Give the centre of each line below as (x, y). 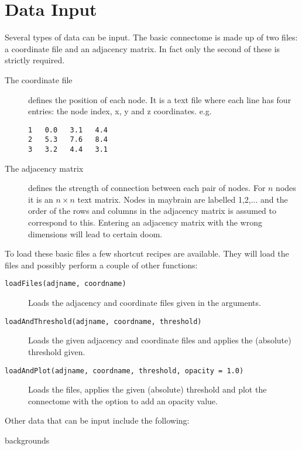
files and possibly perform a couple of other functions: (101, 265)
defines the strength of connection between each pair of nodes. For (147, 188)
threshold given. (57, 351)
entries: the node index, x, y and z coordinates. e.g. (120, 111)
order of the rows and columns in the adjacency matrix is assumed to (152, 211)
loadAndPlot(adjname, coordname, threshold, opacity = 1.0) (124, 371)
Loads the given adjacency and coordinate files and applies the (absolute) (160, 340)
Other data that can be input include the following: (97, 420)
